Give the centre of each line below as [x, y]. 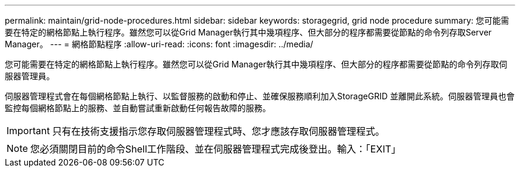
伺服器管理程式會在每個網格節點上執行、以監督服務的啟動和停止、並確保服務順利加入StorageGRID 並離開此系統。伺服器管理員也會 [260, 96]
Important [28, 131]
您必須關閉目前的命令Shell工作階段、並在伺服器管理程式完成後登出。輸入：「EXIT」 [216, 149]
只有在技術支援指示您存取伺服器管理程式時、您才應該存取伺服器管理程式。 [218, 131]
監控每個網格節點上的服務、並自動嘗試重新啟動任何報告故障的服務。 [138, 108]
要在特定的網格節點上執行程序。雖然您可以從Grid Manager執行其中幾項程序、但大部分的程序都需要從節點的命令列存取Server [248, 32]
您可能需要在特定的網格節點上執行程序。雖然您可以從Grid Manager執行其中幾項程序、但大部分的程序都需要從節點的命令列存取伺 [256, 64]
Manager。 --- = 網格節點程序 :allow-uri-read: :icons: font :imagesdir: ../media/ [159, 44]
